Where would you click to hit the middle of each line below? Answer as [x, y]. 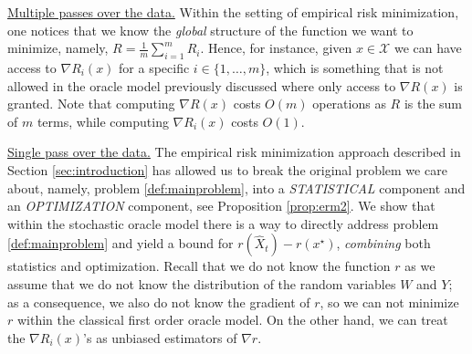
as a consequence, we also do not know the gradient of [159, 302]
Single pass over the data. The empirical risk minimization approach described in [234, 152]
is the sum [433, 104]
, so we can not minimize [389, 302]
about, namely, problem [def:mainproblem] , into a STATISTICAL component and [236, 187]
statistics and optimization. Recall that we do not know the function [199, 266]
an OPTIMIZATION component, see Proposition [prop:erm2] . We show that [221, 206]
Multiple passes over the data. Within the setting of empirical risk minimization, [233, 12]
